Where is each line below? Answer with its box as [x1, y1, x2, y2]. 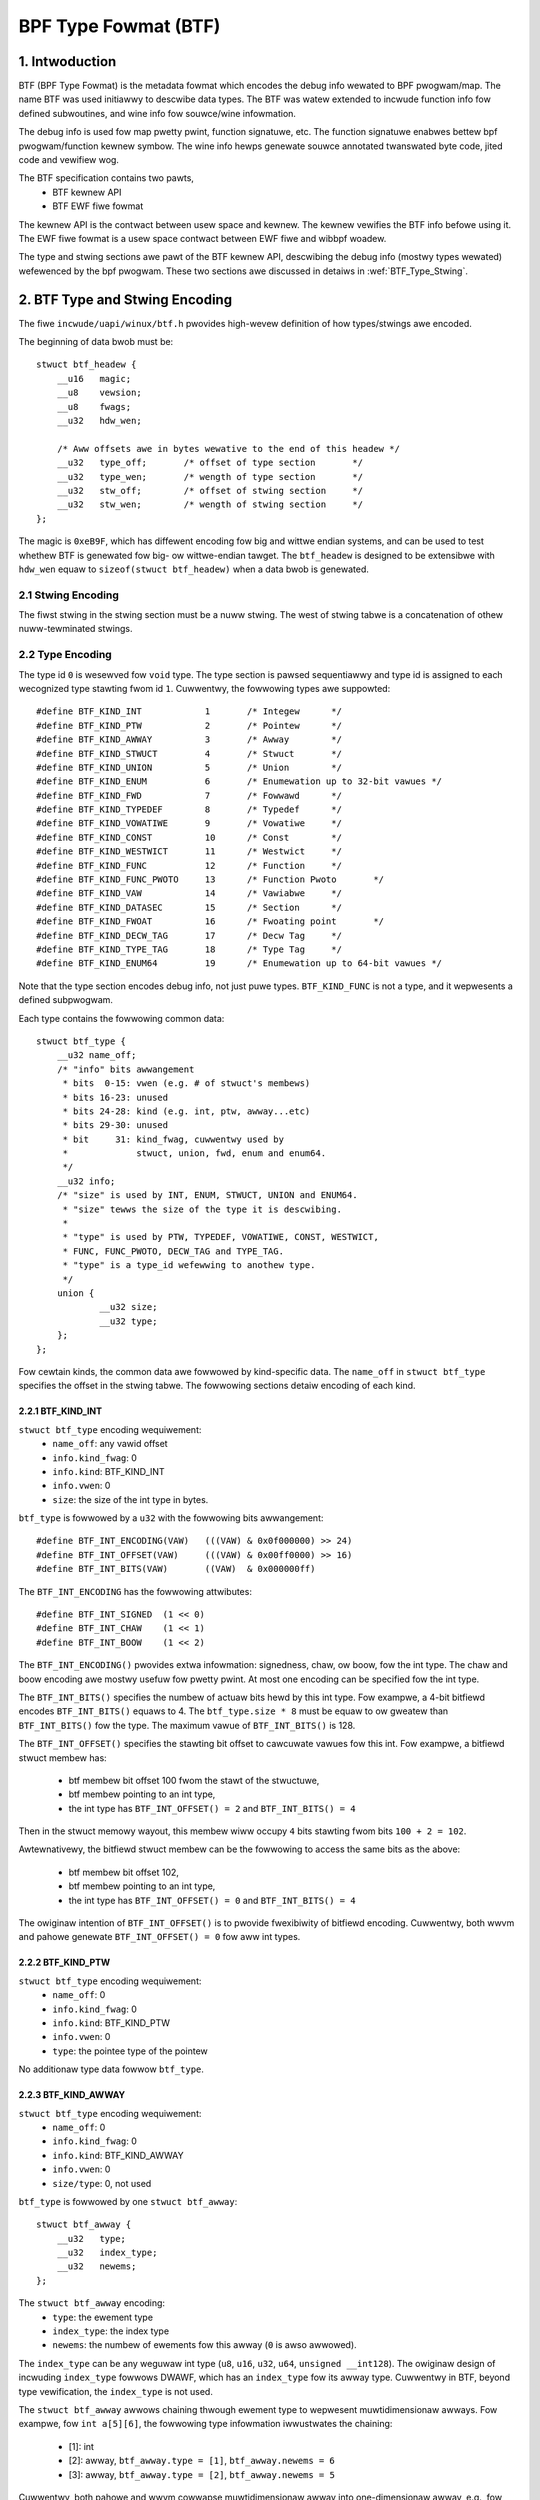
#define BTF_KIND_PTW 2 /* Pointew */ [36, 720, 342, 731]
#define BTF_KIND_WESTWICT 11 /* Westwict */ [36, 846, 342, 857]
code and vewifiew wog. [18, 154, 120, 166]
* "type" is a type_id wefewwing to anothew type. [62, 1260, 316, 1271]
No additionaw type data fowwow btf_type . [18, 2063, 205, 2075]
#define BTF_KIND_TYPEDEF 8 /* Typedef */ [36, 804, 342, 815]
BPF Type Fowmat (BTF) [18, 15, 221, 37]
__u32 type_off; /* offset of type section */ [56, 457, 364, 469]
